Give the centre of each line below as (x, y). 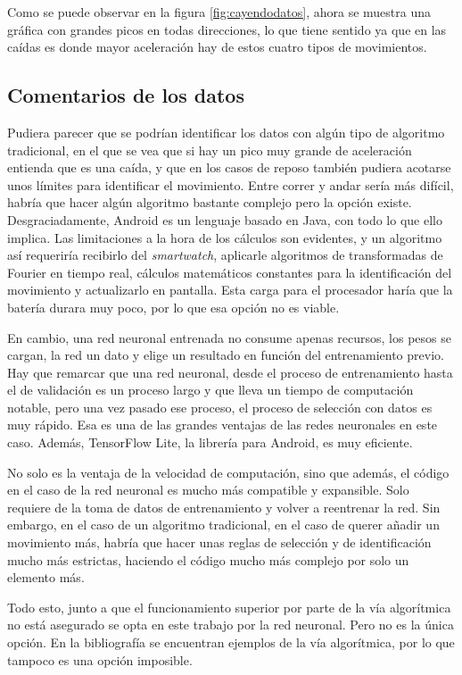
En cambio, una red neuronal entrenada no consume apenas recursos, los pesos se (229, 337)
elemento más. (46, 577)
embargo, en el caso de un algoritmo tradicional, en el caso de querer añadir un (223, 525)
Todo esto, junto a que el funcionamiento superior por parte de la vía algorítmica (229, 607)
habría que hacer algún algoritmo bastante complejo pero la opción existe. (210, 202)
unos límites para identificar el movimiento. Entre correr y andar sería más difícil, (231, 184)
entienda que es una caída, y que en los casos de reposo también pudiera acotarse (229, 167)
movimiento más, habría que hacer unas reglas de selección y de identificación (219, 542)
